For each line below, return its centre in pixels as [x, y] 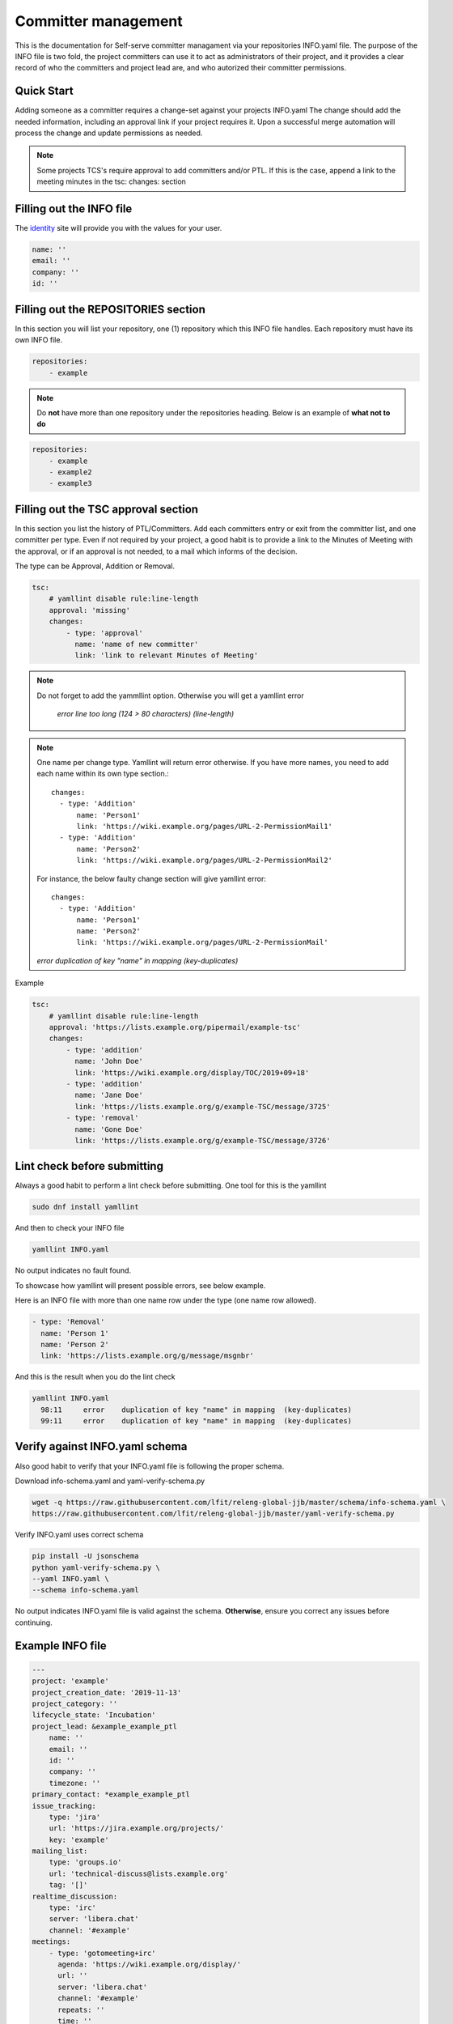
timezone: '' [75, 1783]
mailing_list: [60, 1851]
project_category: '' [75, 1703]
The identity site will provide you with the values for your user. [119, 228]
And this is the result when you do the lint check [95, 1377]
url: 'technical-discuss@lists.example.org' [139, 1873]
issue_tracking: [64, 1806]
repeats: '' [81, 2009]
